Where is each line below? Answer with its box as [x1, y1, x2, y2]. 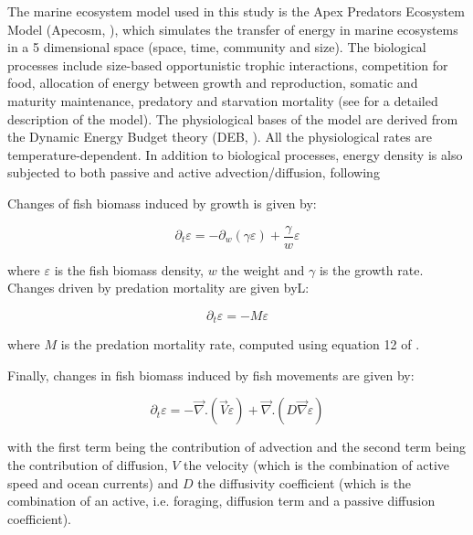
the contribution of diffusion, [7, 455, 168, 475]
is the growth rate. [319, 260, 424, 279]
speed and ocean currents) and [7, 473, 179, 492]
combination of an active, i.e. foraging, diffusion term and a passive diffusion [7, 491, 436, 510]
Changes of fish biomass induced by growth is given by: [7, 193, 317, 212]
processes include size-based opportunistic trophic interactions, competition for [7, 55, 448, 74]
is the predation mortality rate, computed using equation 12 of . [60, 335, 420, 354]
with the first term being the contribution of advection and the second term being [7, 437, 466, 456]
